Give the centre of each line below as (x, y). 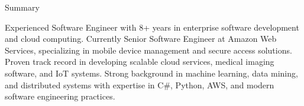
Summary (22, 7)
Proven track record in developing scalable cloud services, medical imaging (140, 62)
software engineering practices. (60, 96)
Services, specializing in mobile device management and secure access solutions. (148, 50)
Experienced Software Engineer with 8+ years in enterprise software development (152, 27)
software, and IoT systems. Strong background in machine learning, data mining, (151, 73)
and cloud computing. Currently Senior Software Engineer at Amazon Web (141, 39)
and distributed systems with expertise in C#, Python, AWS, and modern (140, 85)
